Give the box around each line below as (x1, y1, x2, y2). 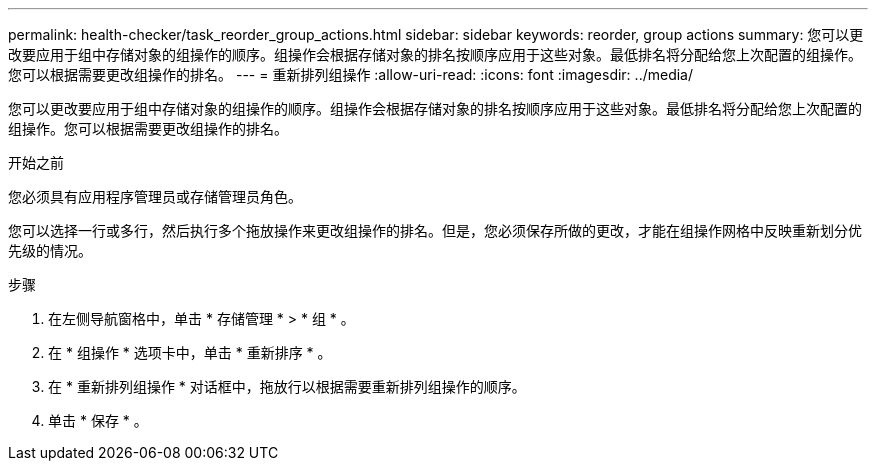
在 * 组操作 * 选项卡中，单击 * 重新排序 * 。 (48, 344, 332, 361)
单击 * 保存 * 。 (48, 412, 148, 429)
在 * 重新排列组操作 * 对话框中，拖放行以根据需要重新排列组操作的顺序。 (48, 378, 526, 395)
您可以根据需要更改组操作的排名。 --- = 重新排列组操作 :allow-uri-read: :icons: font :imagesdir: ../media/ (8, 66, 694, 83)
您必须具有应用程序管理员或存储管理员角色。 (8, 188, 302, 205)
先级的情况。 (8, 242, 92, 259)
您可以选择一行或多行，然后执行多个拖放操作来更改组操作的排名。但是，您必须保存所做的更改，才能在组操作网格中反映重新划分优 (8, 222, 862, 239)
